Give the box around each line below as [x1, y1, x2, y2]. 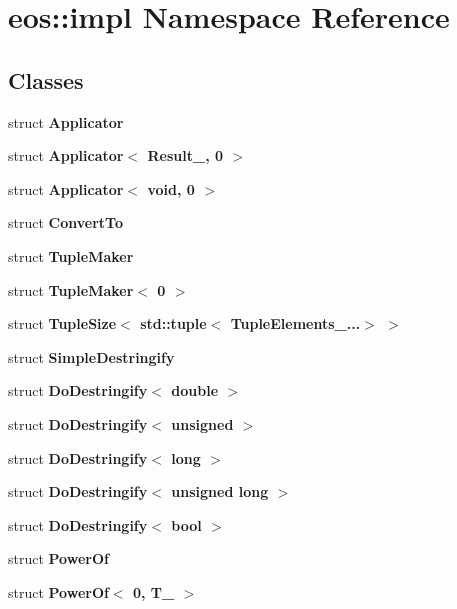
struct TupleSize [8, 313, 117, 334]
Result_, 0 [147, 145, 224, 166]
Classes [8, 64, 84, 95]
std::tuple [140, 313, 207, 334]
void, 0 [147, 178, 195, 199]
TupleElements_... [230, 313, 361, 334]
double [171, 380, 219, 401]
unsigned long [171, 481, 269, 502]
